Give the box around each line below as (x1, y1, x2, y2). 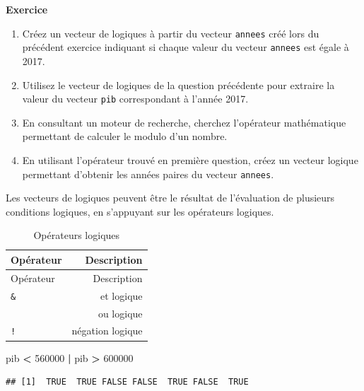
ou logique (98, 305, 143, 320)
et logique (100, 288, 143, 303)
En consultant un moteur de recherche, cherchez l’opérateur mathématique (22, 115, 346, 129)
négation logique (71, 323, 143, 338)
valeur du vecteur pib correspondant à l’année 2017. (22, 91, 249, 106)
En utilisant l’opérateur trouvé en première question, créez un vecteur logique (22, 152, 358, 167)
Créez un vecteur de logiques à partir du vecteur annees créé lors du (22, 25, 319, 40)
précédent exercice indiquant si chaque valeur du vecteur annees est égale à (22, 40, 349, 54)
